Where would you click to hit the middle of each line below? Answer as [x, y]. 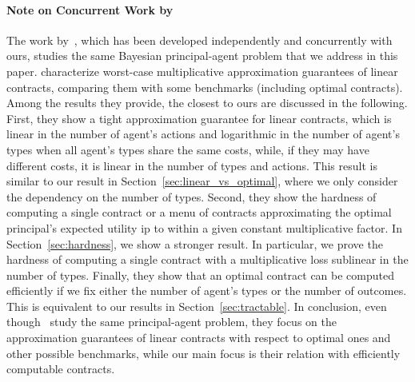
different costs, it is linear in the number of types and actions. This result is [192, 165]
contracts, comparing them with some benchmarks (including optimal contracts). [205, 87]
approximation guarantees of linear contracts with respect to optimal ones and [199, 338]
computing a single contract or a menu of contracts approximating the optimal [199, 212]
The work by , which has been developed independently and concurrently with [200, 40]
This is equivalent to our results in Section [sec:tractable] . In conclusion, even [197, 306]
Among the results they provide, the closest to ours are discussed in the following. [207, 103]
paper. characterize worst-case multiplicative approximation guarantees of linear [202, 71]
